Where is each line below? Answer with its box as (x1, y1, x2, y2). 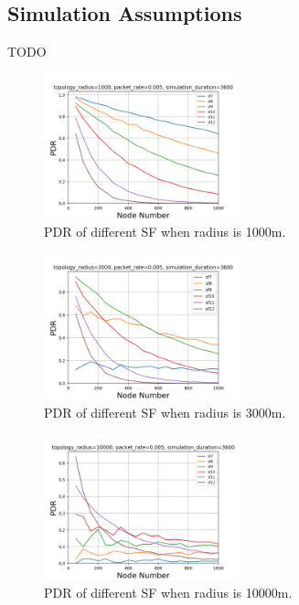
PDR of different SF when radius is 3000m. (44, 402, 286, 421)
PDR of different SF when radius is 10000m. (44, 582, 293, 601)
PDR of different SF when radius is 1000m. (44, 222, 286, 241)
